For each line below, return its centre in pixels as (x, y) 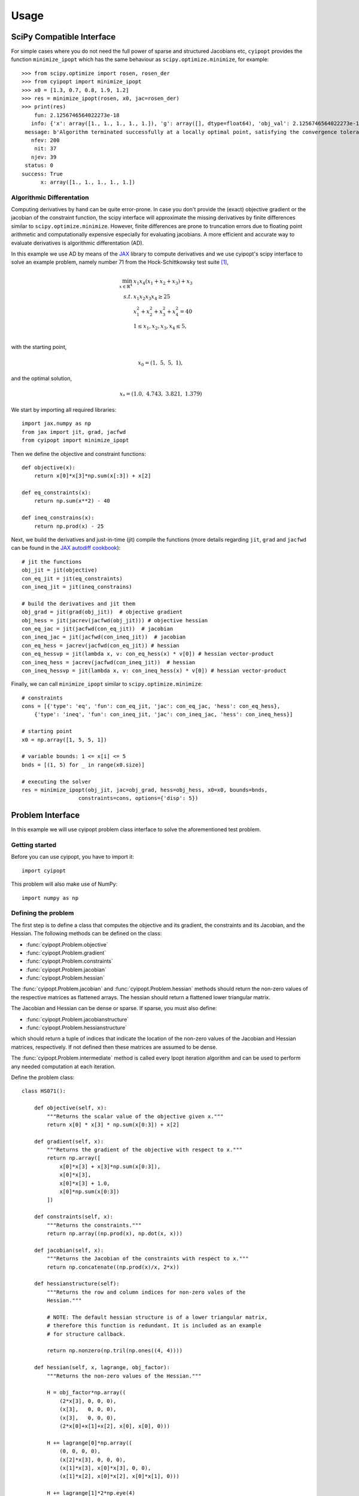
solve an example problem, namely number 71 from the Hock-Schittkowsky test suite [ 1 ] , (120, 262)
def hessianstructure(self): (77, 1284)
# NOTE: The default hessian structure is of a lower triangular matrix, (157, 1317)
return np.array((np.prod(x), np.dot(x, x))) (115, 1234)
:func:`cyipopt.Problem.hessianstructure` (77, 1028)
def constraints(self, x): (74, 1217)
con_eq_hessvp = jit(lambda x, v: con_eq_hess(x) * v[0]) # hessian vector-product (148, 654)
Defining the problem (42, 913)
